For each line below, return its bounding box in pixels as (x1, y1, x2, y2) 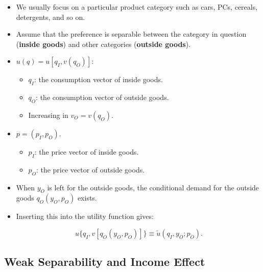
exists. (77, 192, 97, 203)
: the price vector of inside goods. (34, 146, 139, 157)
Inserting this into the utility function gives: (16, 211, 154, 221)
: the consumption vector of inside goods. (34, 74, 163, 85)
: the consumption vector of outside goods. (36, 92, 169, 103)
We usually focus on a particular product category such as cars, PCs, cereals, (16, 2, 258, 12)
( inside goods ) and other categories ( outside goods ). (16, 38, 191, 49)
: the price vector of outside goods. (36, 164, 145, 175)
